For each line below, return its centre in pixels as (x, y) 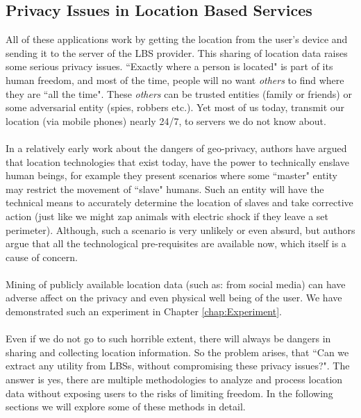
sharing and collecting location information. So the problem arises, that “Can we (177, 352)
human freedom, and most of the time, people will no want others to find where (175, 80)
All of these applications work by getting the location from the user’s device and (177, 39)
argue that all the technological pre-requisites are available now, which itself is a (176, 243)
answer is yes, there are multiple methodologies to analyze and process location (174, 379)
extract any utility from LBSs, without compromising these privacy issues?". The (178, 366)
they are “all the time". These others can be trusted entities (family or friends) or (179, 93)
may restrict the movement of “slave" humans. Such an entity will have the (165, 189)
